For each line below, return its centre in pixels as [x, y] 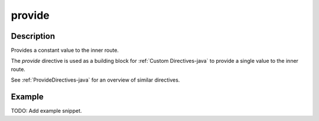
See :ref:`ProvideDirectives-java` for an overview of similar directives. [95, 80]
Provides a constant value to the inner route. [65, 51]
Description [33, 36]
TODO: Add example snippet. [46, 111]
